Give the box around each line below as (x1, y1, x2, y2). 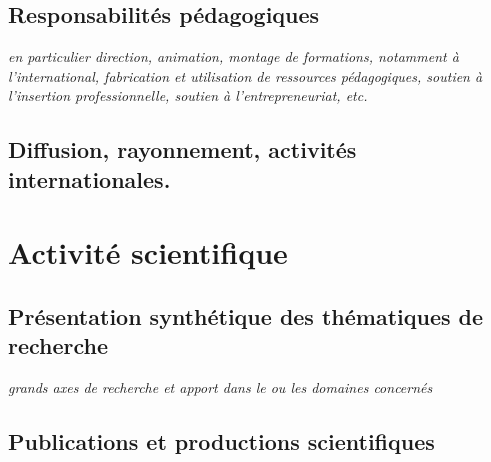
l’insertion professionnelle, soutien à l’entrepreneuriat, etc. (8, 85, 368, 106)
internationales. (8, 163, 171, 194)
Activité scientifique (8, 232, 288, 273)
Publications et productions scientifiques (8, 426, 435, 457)
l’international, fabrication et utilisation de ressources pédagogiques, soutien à (8, 65, 483, 86)
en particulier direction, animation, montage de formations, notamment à (8, 46, 459, 67)
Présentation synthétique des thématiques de (8, 300, 484, 331)
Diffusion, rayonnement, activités (8, 134, 357, 165)
